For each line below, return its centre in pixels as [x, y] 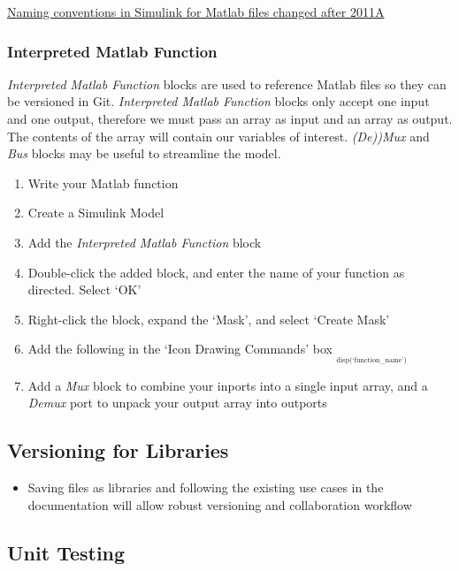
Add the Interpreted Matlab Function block [145, 242]
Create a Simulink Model [96, 213]
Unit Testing [66, 552]
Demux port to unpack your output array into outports [177, 403]
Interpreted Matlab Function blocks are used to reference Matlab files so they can [227, 84]
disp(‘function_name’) [371, 360]
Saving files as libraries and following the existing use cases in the [206, 487]
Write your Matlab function [103, 183]
